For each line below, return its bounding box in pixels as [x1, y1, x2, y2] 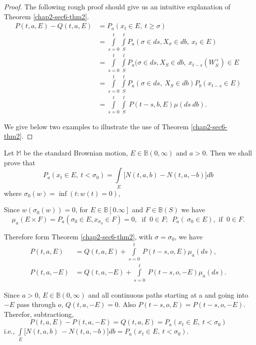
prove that [4, 157, 36, 167]
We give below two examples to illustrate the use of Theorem [4, 121, 189, 131]
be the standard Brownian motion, [23, 148, 128, 158]
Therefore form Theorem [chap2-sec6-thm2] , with [4, 231, 152, 241]
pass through [16, 299, 56, 309]
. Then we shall [206, 148, 252, 158]
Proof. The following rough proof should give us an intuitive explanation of [4, 1, 231, 11]
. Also [118, 299, 136, 309]
